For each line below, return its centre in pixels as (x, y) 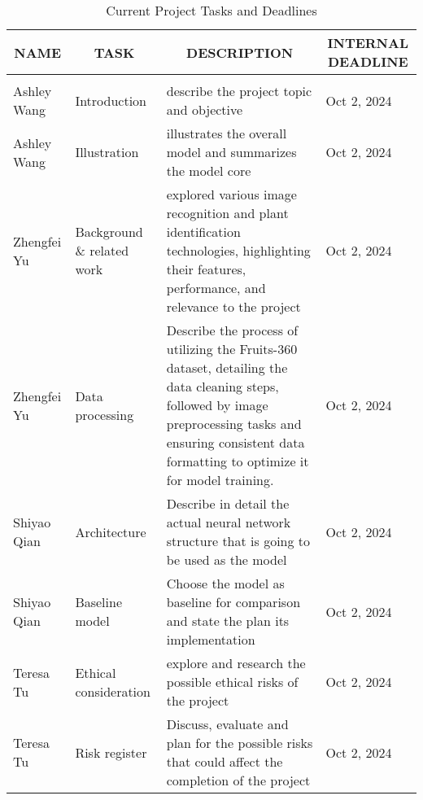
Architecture (111, 531)
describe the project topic (239, 91)
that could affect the (225, 761)
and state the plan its (228, 621)
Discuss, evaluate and (227, 724)
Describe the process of (232, 330)
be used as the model (227, 560)
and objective (205, 109)
